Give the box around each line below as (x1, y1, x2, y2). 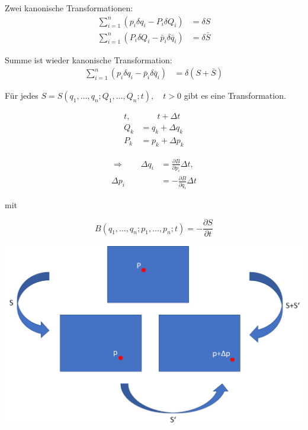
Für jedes (5, 89, 38, 102)
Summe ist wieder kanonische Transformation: (5, 53, 172, 66)
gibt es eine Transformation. (184, 89, 286, 102)
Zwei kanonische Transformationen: (5, 2, 133, 14)
